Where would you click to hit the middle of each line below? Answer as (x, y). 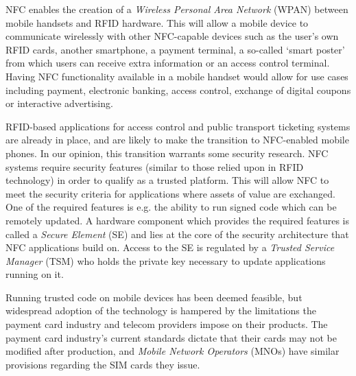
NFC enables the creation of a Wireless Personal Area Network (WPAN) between (177, 9)
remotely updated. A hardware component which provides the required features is (178, 220)
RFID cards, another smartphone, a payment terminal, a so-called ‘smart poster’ (175, 49)
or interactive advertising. (59, 103)
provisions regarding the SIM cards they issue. (103, 364)
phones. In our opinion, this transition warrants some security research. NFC (167, 153)
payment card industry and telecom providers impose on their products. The (167, 324)
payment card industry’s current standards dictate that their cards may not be (171, 337)
